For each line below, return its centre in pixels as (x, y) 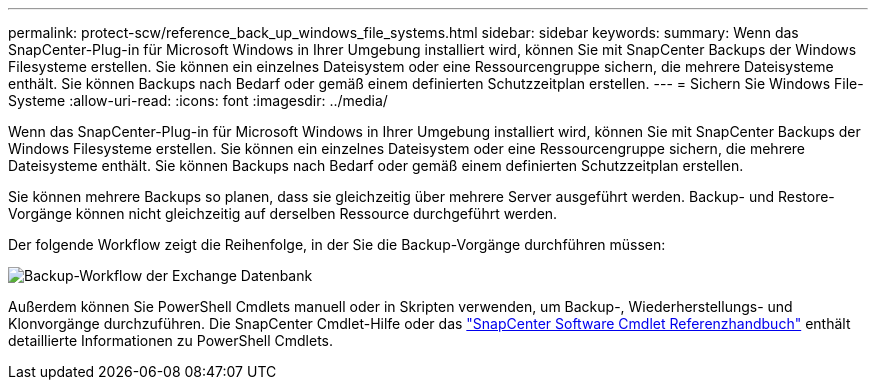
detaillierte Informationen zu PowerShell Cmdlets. (171, 340)
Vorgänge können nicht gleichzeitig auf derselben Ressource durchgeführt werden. (283, 213)
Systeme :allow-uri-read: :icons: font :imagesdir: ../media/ (198, 100)
